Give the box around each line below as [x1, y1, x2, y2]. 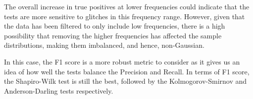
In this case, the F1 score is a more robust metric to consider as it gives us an [4, 56, 240, 66]
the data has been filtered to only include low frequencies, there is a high [4, 21, 225, 31]
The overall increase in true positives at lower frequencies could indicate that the [4, 1, 250, 11]
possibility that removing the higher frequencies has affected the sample [4, 30, 222, 40]
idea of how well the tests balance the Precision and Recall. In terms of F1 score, [4, 66, 250, 76]
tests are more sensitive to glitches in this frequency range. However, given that [4, 11, 245, 21]
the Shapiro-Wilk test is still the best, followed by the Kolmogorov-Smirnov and [4, 76, 247, 86]
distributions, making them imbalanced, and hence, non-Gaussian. [4, 40, 204, 50]
